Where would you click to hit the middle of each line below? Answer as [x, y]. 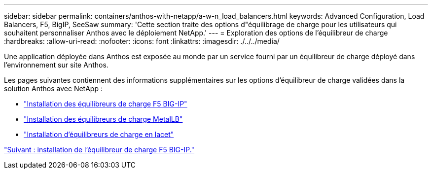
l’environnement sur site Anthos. [56, 65]
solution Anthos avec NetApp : [53, 88]
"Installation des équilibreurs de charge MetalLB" [103, 119]
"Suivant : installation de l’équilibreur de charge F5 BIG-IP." [99, 150]
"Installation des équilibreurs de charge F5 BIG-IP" [106, 104]
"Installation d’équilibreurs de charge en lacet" [99, 134]
